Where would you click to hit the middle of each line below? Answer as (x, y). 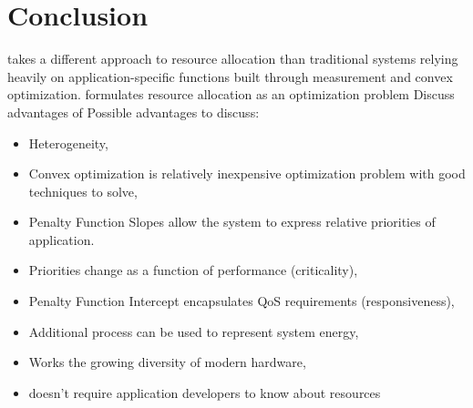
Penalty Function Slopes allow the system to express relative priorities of (232, 222)
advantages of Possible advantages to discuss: (134, 112)
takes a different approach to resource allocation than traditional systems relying (233, 59)
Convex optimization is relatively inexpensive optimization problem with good (247, 173)
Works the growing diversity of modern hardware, (167, 362)
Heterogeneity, (68, 143)
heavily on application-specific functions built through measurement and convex (230, 76)
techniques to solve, (83, 191)
